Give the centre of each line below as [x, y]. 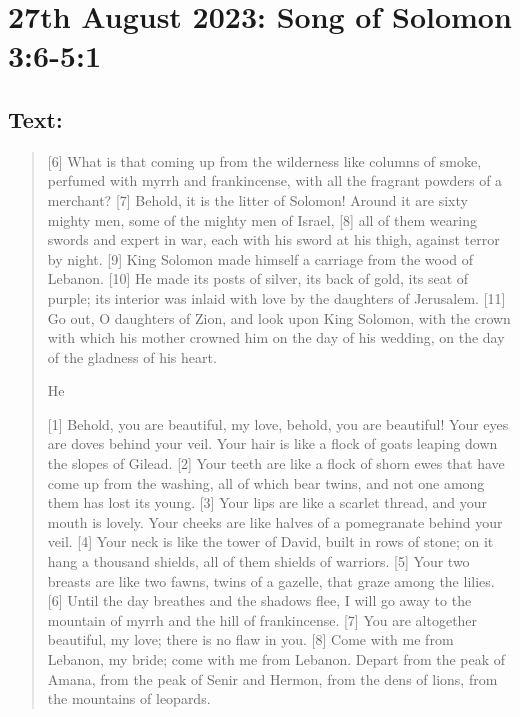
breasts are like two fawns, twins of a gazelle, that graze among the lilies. [271, 580]
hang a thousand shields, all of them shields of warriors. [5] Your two [258, 561]
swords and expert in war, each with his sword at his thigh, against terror [273, 239]
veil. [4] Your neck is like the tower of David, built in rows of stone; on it [270, 541]
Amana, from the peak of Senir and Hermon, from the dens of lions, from [272, 678]
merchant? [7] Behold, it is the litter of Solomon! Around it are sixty [257, 199]
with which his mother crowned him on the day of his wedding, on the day [276, 337]
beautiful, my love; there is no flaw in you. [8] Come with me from [250, 639]
